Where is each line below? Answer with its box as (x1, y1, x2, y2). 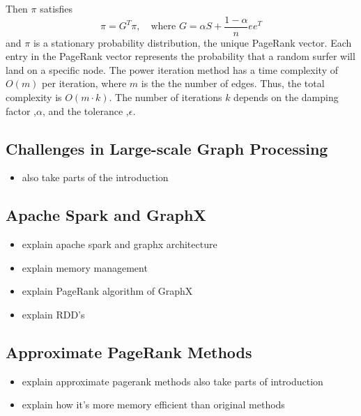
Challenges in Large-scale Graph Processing (6, 137, 328, 159)
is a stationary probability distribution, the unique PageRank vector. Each (33, 35, 352, 49)
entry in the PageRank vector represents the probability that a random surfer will (6, 49, 355, 63)
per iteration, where (42, 76, 127, 91)
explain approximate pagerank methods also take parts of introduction (22, 373, 323, 388)
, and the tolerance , (42, 103, 129, 118)
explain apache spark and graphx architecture (22, 237, 217, 252)
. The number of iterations (109, 90, 222, 105)
